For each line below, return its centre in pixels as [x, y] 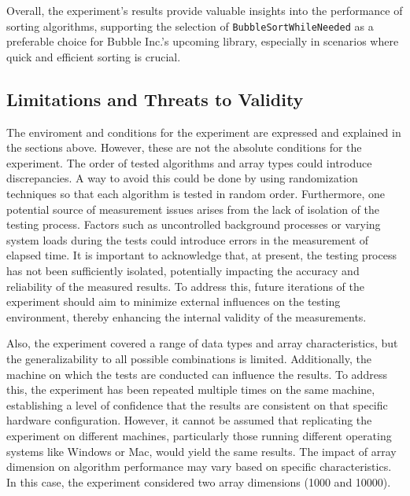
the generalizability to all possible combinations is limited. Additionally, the [189, 358]
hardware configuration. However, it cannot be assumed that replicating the [189, 420]
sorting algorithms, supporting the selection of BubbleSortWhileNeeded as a [190, 26]
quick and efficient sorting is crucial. [94, 56]
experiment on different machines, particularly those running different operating [199, 435]
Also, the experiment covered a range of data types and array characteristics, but [202, 343]
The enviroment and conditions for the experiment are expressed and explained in [204, 132]
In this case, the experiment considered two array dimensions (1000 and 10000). [199, 481]
